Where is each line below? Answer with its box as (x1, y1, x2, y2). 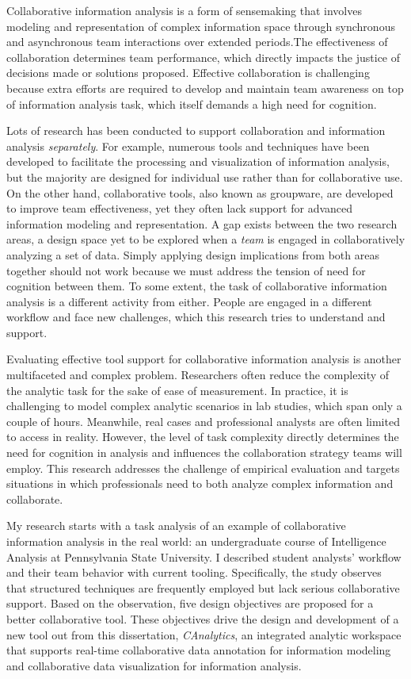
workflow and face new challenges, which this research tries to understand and (6, 309, 386, 325)
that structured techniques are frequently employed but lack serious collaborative (6, 579, 400, 596)
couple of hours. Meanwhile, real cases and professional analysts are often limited (6, 412, 400, 429)
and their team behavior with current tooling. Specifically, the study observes (6, 564, 382, 581)
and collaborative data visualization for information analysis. (6, 657, 302, 673)
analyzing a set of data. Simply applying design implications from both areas (6, 246, 379, 263)
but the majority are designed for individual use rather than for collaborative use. (6, 168, 403, 185)
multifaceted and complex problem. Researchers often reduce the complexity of (6, 366, 390, 383)
